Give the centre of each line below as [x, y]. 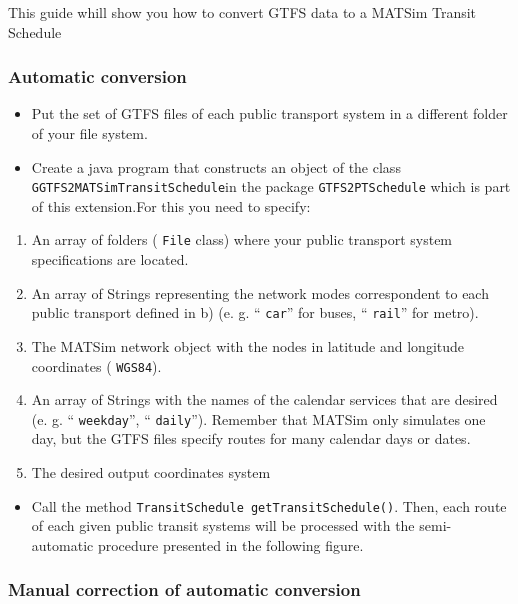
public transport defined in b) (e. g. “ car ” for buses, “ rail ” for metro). [255, 312]
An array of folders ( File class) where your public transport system [242, 239]
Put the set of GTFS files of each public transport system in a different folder [269, 113]
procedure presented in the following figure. [230, 544]
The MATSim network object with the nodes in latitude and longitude [248, 345]
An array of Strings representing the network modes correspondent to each [260, 292]
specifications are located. [110, 259]
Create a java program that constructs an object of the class [216, 166]
